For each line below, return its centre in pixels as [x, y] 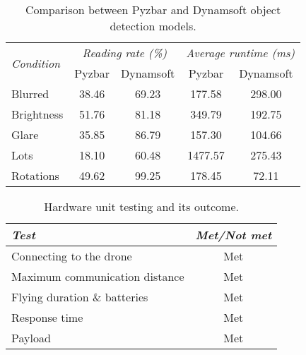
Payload [31, 338]
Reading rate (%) [125, 53]
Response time [47, 317]
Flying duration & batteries [80, 297]
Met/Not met [234, 235]
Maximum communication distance [98, 276]
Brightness [37, 114]
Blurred [30, 94]
